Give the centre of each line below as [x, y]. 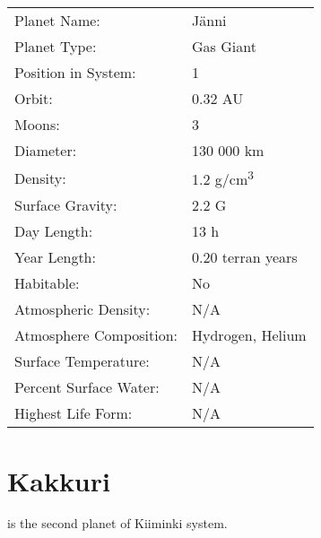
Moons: [37, 124]
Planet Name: [57, 20]
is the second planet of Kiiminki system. [117, 523]
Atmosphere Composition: [96, 335]
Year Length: [55, 257]
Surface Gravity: [66, 205]
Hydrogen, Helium [249, 335]
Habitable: [47, 283]
